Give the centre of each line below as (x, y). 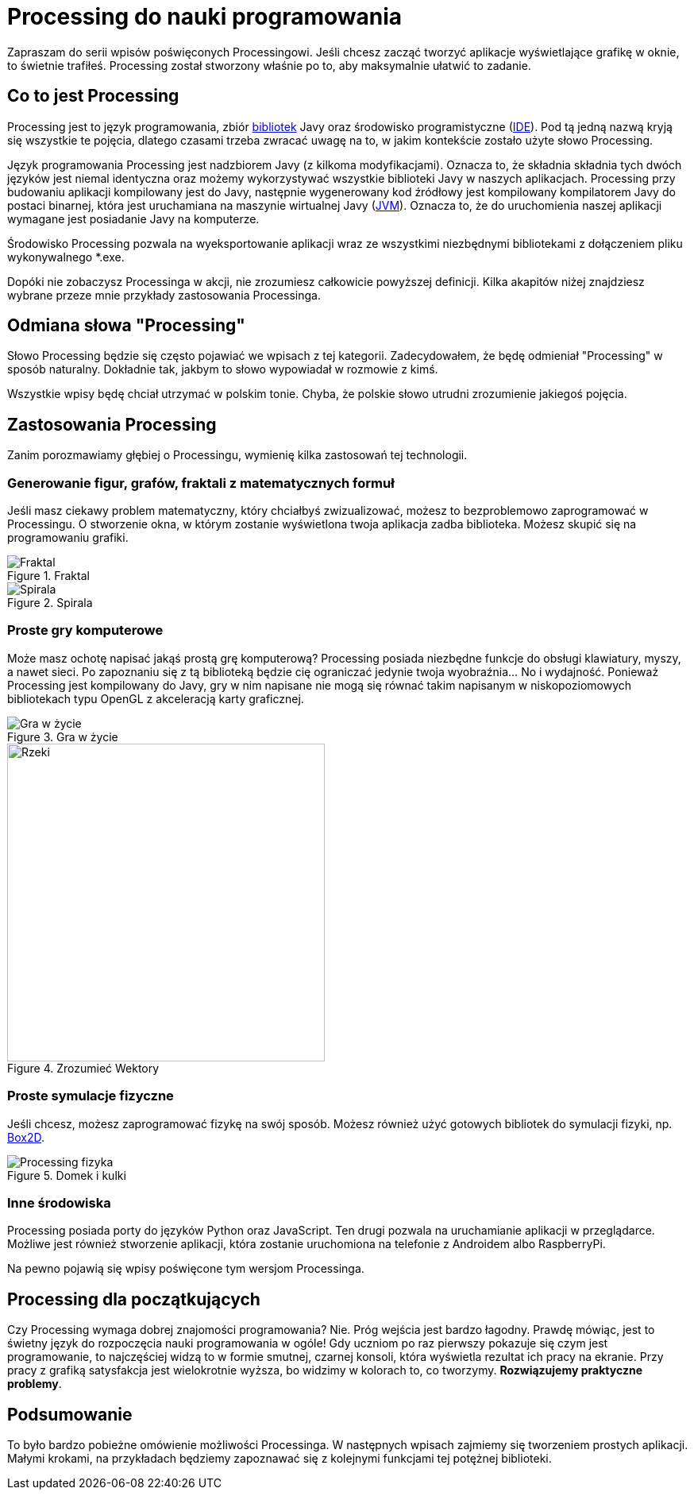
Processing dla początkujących (134, 1299)
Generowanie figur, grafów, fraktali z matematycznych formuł (201, 483)
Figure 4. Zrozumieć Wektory (83, 1068)
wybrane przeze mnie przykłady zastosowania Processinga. (164, 295)
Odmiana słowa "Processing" (126, 326)
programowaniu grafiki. (68, 538)
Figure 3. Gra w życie (63, 736)
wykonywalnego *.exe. (66, 257)
